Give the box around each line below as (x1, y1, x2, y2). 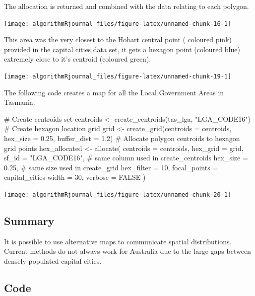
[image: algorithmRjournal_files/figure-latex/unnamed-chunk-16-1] (4, 20, 232, 27)
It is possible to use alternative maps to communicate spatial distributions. (4, 236, 232, 246)
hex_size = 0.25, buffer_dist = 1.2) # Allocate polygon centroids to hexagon (4, 133, 240, 144)
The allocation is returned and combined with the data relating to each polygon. (4, 1, 249, 11)
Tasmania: (4, 97, 35, 107)
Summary (4, 213, 55, 228)
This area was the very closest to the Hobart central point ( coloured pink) (4, 34, 232, 45)
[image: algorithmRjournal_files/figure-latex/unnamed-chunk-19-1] (4, 73, 232, 80)
